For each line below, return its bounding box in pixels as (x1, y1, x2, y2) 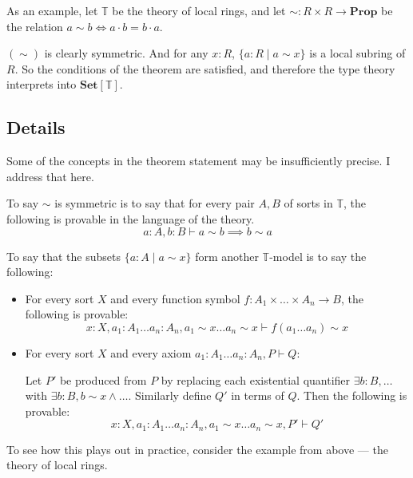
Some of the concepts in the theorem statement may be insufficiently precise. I (6, 152, 391, 169)
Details (6, 115, 66, 140)
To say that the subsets (6, 247, 121, 264)
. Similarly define (128, 387, 212, 404)
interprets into (6, 76, 77, 93)
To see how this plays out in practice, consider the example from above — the (6, 440, 388, 457)
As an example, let (6, 2, 98, 18)
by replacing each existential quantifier (161, 371, 351, 388)
